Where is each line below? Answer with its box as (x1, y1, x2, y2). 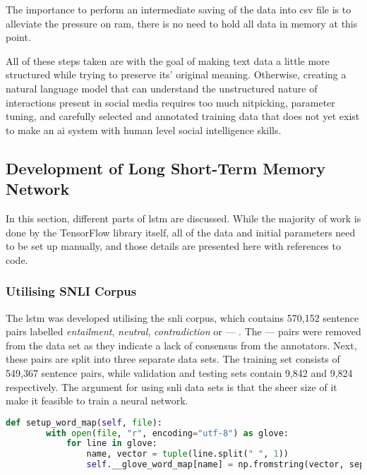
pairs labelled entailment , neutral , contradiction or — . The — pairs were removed (6, 324, 361, 339)
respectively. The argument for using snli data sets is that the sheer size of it (6, 379, 337, 394)
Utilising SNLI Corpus (6, 282, 137, 300)
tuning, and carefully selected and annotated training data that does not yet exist (6, 109, 360, 124)
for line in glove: (66, 438, 157, 449)
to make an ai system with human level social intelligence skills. (6, 122, 282, 137)
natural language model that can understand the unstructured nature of (6, 80, 318, 95)
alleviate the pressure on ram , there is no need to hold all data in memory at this (6, 16, 358, 30)
